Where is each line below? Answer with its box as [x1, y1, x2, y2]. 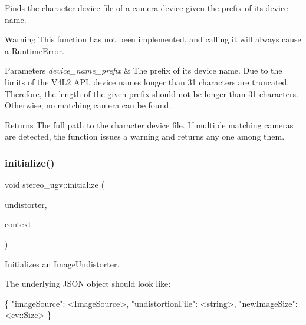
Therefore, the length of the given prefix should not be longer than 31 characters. [5, 87, 298, 100]
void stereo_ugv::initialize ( [5, 178, 104, 191]
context [5, 218, 32, 230]
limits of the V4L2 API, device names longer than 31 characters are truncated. [5, 75, 289, 88]
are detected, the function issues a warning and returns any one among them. [5, 130, 285, 142]
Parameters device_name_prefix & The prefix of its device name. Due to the [5, 64, 282, 77]
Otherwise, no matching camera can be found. [5, 99, 172, 111]
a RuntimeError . [5, 44, 64, 57]
